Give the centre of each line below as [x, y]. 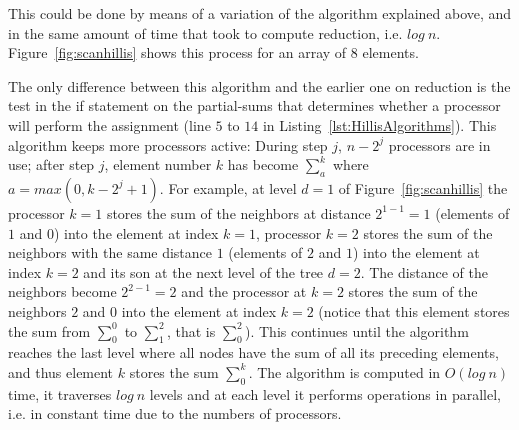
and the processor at [244, 291]
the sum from [49, 330]
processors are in [439, 144]
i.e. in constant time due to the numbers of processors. [175, 413]
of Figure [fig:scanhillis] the [423, 187]
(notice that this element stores [414, 310]
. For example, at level [228, 187]
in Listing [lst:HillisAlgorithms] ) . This [379, 124]
